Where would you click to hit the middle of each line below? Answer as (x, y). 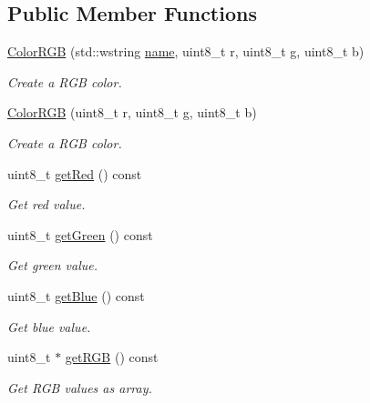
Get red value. (46, 204)
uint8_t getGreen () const (80, 234)
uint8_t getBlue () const (76, 295)
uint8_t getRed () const (75, 173)
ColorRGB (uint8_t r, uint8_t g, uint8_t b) (132, 112)
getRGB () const (112, 357)
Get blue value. (49, 326)
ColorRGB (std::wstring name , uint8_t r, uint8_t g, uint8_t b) (186, 51)
